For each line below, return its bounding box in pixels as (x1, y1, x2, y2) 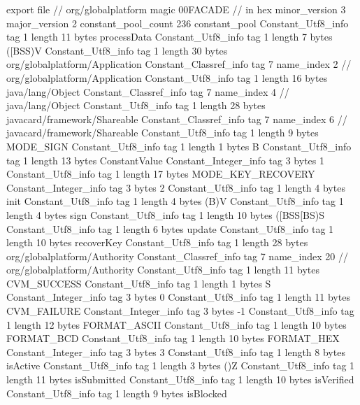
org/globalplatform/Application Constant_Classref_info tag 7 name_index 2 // (6, 57, 352, 71)
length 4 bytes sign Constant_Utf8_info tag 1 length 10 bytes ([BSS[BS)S (6, 207, 324, 222)
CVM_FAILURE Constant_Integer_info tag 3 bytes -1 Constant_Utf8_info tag (6, 304, 354, 318)
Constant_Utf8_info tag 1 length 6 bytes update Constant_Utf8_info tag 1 (6, 221, 334, 236)
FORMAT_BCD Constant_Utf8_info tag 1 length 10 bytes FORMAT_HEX (6, 331, 340, 346)
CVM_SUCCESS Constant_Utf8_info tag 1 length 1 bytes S (6, 276, 271, 290)
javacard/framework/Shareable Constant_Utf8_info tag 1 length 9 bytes (6, 125, 319, 140)
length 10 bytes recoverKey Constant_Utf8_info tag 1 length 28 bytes (6, 235, 308, 250)
